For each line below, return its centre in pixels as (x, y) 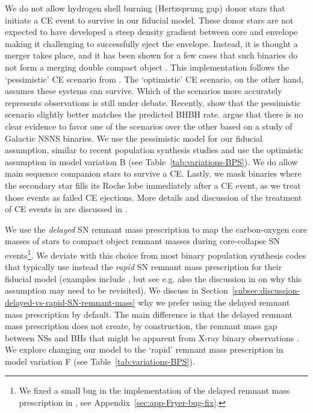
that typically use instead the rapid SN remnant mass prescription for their (144, 267)
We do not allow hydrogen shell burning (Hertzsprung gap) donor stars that (145, 8)
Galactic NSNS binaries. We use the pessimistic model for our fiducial (134, 138)
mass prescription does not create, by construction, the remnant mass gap (141, 326)
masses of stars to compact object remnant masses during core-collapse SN (142, 241)
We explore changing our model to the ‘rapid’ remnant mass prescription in (144, 349)
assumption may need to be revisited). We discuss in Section (116, 290)
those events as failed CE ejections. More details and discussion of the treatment (153, 197)
